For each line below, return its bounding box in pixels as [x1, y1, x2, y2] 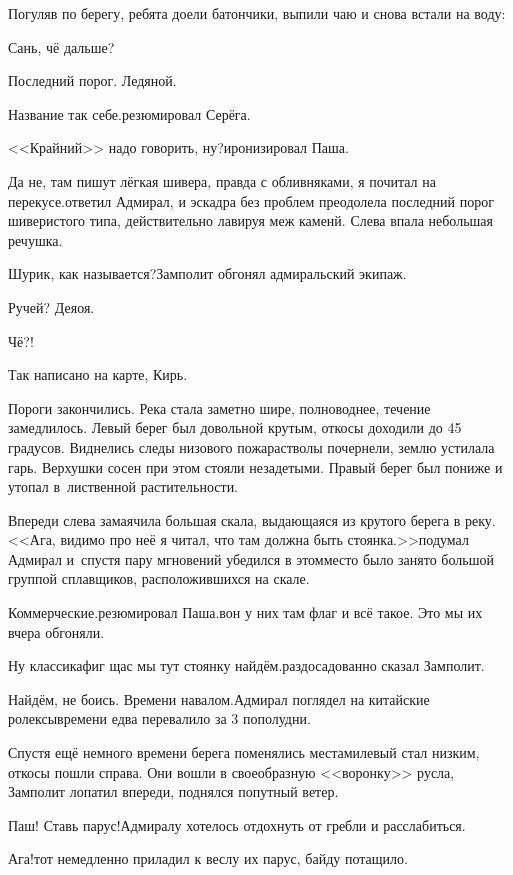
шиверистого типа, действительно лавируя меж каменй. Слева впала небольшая [8, 210, 493, 231]
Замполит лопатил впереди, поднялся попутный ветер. [8, 781, 339, 802]
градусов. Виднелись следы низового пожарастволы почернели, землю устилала [8, 436, 495, 457]
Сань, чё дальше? [8, 36, 115, 57]
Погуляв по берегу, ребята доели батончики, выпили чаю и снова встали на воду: [8, 3, 506, 23]
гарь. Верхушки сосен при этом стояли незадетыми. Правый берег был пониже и [8, 456, 503, 477]
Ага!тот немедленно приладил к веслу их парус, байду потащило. [8, 848, 408, 869]
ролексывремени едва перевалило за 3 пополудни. [8, 708, 311, 729]
